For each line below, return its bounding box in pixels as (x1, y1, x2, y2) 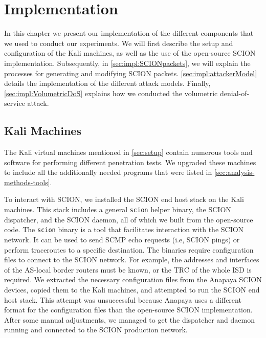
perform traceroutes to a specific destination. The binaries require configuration (4, 244, 254, 255)
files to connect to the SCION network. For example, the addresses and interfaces (4, 254, 259, 265)
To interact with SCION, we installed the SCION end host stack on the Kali (4, 194, 244, 205)
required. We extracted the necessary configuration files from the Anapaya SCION (4, 274, 262, 285)
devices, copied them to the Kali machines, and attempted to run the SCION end (4, 284, 260, 295)
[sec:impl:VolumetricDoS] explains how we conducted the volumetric (4, 87, 218, 98)
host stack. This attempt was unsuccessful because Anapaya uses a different (4, 294, 241, 305)
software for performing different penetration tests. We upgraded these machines (4, 156, 256, 167)
